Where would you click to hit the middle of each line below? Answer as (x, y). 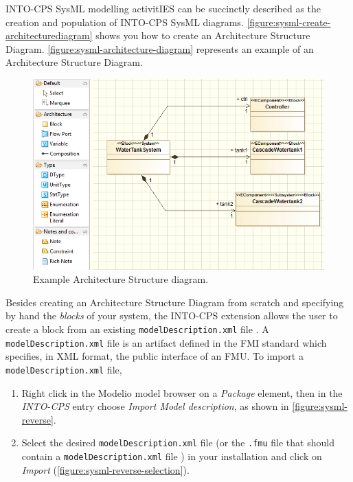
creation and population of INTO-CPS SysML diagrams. (125, 22)
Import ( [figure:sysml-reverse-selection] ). (105, 469)
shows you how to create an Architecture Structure (203, 35)
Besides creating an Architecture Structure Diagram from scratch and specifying (175, 302)
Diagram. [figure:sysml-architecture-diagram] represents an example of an (160, 48)
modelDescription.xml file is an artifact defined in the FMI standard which (166, 342)
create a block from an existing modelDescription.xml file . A (137, 329)
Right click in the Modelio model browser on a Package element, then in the (182, 392)
